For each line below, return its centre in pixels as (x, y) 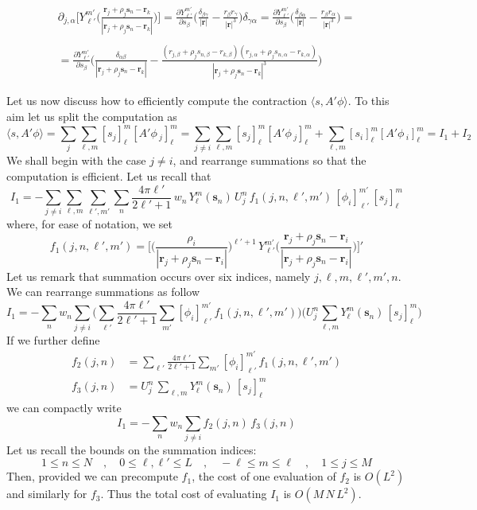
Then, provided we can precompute (92, 476)
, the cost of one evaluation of (264, 476)
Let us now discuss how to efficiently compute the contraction (157, 101)
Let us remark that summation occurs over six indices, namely (159, 276)
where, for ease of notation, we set (90, 224)
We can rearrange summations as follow (103, 292)
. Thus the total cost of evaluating (184, 494)
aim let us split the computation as (92, 117)
